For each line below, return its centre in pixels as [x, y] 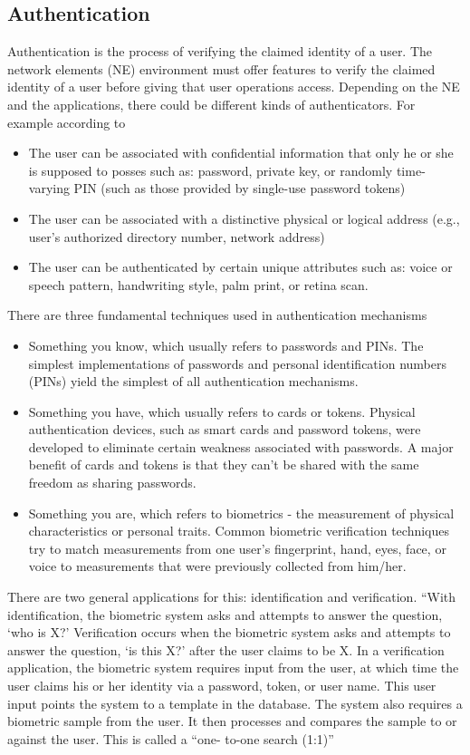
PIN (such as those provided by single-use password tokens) [240, 188]
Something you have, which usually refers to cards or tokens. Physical [222, 411]
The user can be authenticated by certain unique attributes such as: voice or [240, 267]
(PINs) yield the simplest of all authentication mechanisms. [193, 381]
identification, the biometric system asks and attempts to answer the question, [225, 614]
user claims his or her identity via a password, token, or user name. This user [222, 686]
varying [49, 188]
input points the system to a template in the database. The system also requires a [235, 703]
